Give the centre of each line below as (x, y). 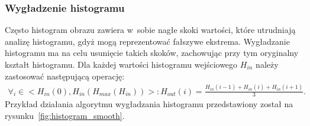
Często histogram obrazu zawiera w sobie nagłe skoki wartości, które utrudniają (150, 30)
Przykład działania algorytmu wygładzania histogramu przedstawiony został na (149, 104)
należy (267, 64)
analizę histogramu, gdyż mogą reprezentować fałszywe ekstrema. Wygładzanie (147, 41)
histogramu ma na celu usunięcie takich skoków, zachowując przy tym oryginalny (152, 53)
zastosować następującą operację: (65, 76)
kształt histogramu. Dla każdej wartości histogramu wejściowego (121, 64)
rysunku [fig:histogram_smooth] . (65, 115)
